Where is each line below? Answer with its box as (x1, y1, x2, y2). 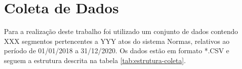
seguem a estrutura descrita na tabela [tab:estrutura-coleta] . (4, 55, 186, 65)
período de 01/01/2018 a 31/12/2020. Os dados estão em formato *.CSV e (4, 45, 230, 56)
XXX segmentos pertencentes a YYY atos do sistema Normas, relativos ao (4, 35, 230, 46)
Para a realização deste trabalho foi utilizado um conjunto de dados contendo (4, 26, 238, 36)
